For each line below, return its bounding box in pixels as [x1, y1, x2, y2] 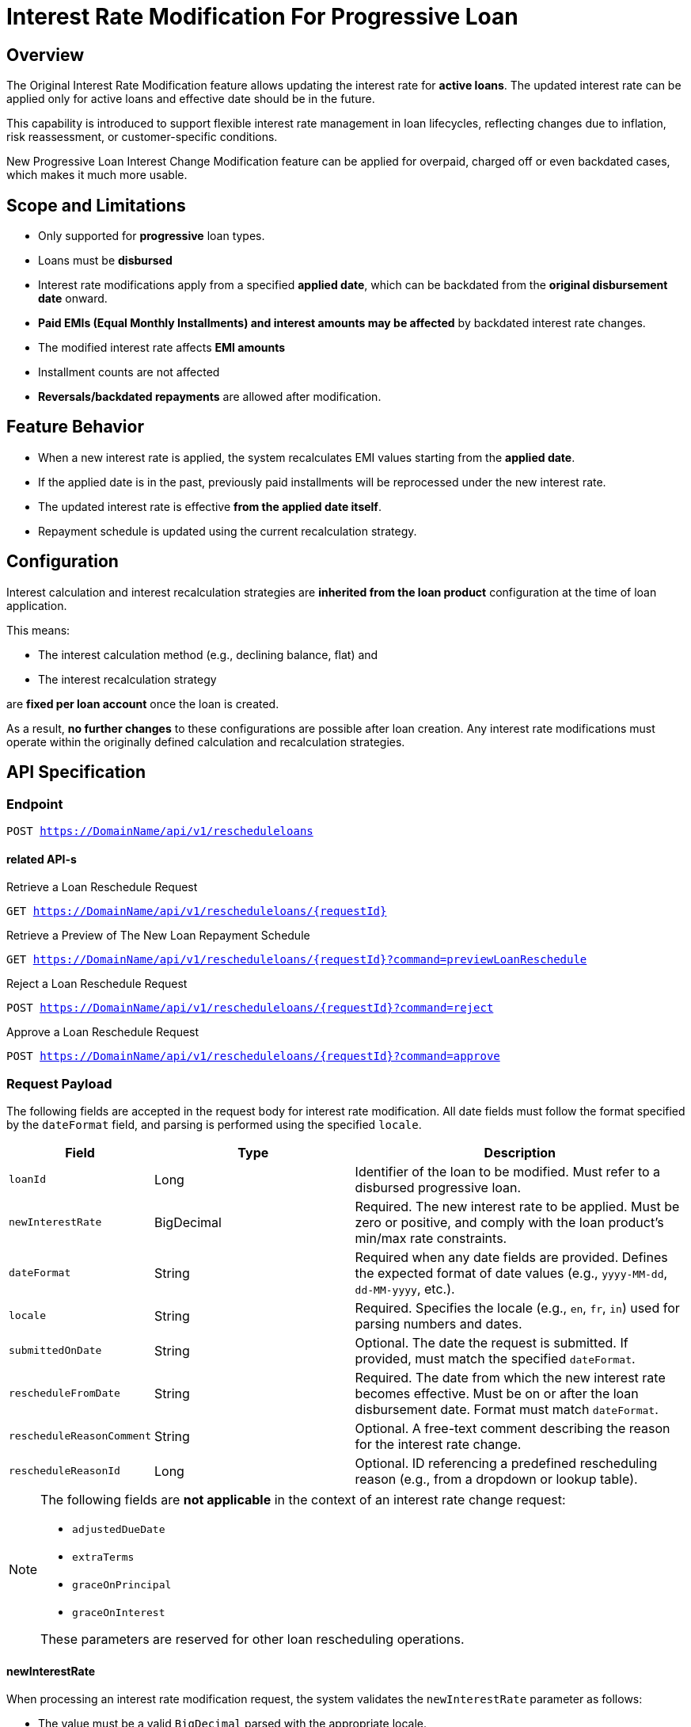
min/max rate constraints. [355, 1229, 507, 1246]
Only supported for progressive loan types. [38, 229, 265, 243]
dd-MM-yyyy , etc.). [355, 1280, 455, 1297]
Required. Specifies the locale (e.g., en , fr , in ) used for [355, 1299, 680, 1316]
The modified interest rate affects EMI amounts [38, 341, 286, 355]
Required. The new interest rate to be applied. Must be [355, 1198, 680, 1214]
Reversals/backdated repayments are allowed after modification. [38, 390, 382, 404]
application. [6, 598, 67, 612]
